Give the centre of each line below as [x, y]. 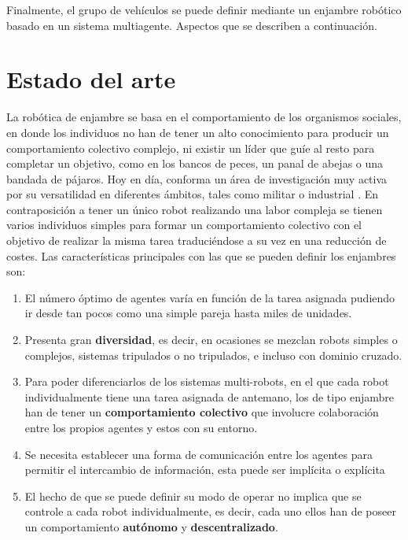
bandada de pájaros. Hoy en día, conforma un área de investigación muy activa [197, 178]
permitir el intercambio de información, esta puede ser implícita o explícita [205, 470]
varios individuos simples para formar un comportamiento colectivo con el [184, 225]
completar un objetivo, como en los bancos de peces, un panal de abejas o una [195, 163]
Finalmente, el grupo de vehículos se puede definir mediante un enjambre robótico [204, 9]
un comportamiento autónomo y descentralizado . [151, 526]
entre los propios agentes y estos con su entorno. [141, 427]
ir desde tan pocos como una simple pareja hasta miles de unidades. [188, 313]
